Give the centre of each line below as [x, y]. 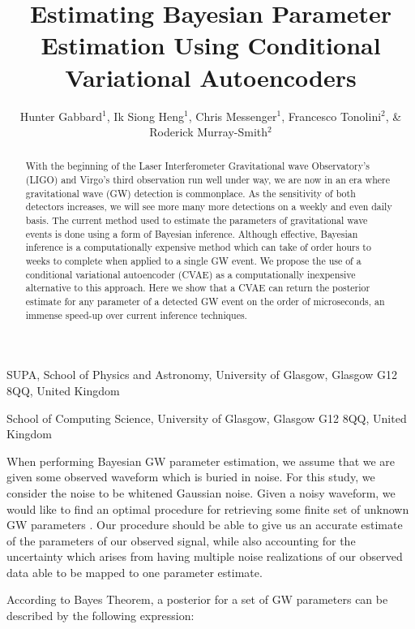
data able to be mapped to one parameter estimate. [135, 572]
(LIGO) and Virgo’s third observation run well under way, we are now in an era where [207, 180]
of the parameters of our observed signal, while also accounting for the [181, 540]
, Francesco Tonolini [332, 116]
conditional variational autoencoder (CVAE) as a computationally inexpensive [190, 274]
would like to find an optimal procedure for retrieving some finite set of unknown [208, 508]
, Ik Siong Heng [145, 116]
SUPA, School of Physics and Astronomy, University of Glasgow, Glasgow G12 [202, 375]
